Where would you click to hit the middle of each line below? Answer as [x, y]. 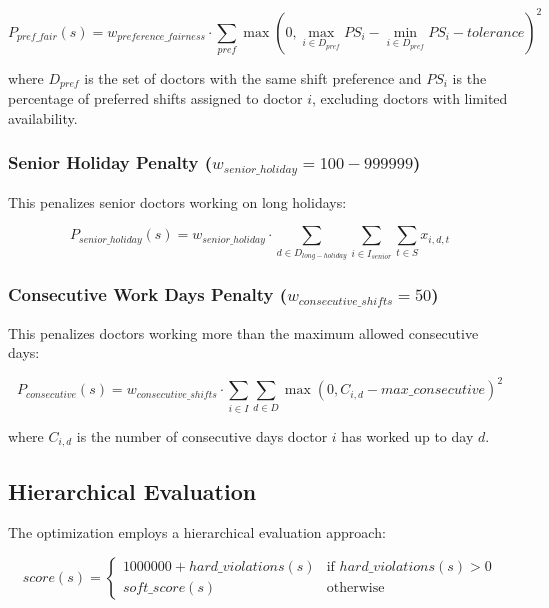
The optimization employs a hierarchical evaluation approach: [197, 532]
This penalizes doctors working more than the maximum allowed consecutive [243, 332]
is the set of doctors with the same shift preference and [253, 77]
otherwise [355, 588]
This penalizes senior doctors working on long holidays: [177, 201]
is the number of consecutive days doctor [202, 435]
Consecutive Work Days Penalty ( [148, 294]
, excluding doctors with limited [410, 98]
